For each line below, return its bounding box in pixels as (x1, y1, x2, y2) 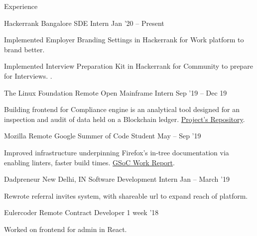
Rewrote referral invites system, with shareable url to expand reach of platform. (4, 190, 248, 201)
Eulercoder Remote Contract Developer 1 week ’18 (4, 207, 159, 218)
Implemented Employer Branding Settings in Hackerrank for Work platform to (4, 34, 244, 45)
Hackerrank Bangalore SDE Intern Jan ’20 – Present (4, 17, 164, 28)
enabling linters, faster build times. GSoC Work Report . (4, 157, 175, 167)
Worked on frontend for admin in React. (4, 224, 127, 234)
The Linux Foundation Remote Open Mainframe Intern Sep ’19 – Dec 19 (4, 87, 227, 98)
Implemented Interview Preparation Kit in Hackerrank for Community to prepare (4, 61, 253, 71)
